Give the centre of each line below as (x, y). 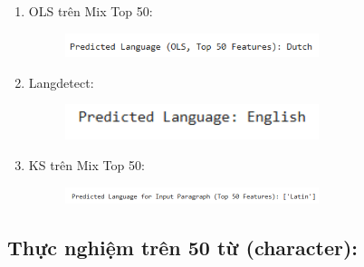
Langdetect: (61, 82)
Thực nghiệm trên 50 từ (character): (183, 247)
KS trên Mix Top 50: (86, 165)
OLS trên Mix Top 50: (91, 11)
